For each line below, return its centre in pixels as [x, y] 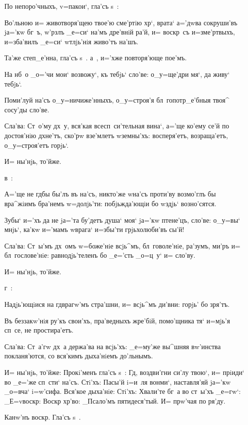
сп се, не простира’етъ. [39, 330]
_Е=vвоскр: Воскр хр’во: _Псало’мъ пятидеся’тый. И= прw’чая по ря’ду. [115, 400]
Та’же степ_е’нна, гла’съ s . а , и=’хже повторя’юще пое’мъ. [96, 58]
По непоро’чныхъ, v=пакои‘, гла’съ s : [62, 6]
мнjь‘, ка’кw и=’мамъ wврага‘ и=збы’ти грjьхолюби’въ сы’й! [94, 229]
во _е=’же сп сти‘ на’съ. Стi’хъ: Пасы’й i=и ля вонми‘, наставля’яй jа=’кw [118, 381]
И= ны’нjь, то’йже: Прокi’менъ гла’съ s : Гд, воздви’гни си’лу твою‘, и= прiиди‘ [124, 372]
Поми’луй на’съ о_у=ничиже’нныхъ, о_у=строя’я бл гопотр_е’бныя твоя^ [117, 100]
